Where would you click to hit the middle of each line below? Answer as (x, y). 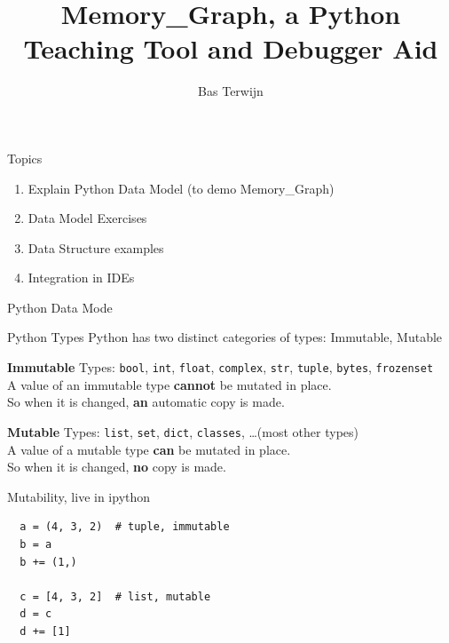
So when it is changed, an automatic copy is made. (146, 402)
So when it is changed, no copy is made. (117, 467)
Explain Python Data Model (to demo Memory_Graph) (181, 188)
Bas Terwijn (231, 91)
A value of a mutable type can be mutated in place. (149, 449)
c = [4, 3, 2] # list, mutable (115, 596)
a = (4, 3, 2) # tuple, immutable (125, 527)
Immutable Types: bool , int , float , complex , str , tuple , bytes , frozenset (221, 367)
